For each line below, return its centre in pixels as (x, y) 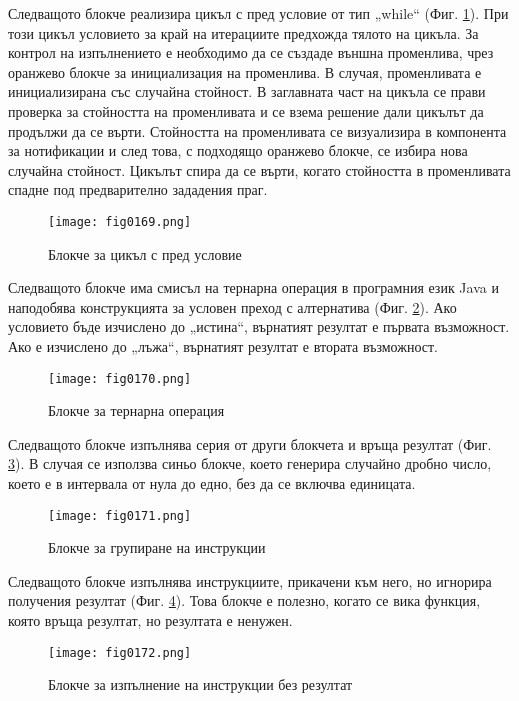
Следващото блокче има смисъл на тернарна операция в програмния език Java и (253, 287)
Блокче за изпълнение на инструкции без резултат (200, 684)
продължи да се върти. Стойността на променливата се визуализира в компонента (257, 130)
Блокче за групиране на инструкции (157, 547)
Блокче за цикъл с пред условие (145, 253)
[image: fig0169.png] (120, 221)
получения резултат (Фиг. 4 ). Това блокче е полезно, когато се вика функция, (244, 600)
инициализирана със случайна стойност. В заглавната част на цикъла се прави (247, 91)
